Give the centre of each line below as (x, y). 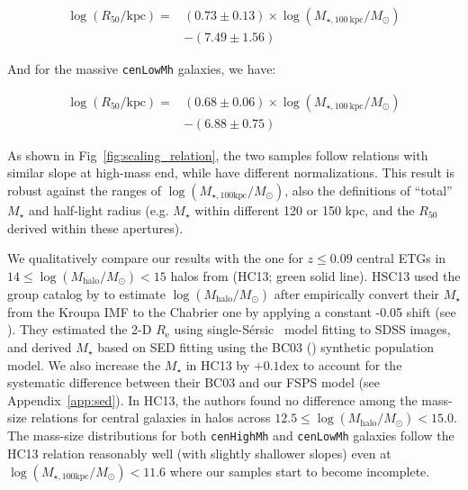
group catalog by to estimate (86, 293)
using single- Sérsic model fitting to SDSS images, (312, 329)
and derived (40, 346)
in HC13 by (218, 364)
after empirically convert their (357, 293)
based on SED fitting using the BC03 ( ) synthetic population (266, 346)
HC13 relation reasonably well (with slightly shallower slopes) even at (199, 453)
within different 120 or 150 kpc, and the (305, 209)
